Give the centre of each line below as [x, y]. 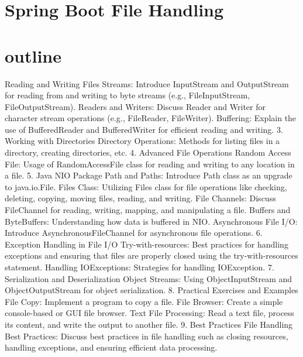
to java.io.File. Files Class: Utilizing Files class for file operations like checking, [146, 186]
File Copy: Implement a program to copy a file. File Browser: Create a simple [144, 301]
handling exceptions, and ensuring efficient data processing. [111, 347]
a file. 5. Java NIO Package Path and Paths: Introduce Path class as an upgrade [149, 175]
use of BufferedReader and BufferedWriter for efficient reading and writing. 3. [144, 129]
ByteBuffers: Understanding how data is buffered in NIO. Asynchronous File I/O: [151, 221]
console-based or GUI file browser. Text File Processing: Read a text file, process [149, 313]
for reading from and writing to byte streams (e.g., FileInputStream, [128, 95]
